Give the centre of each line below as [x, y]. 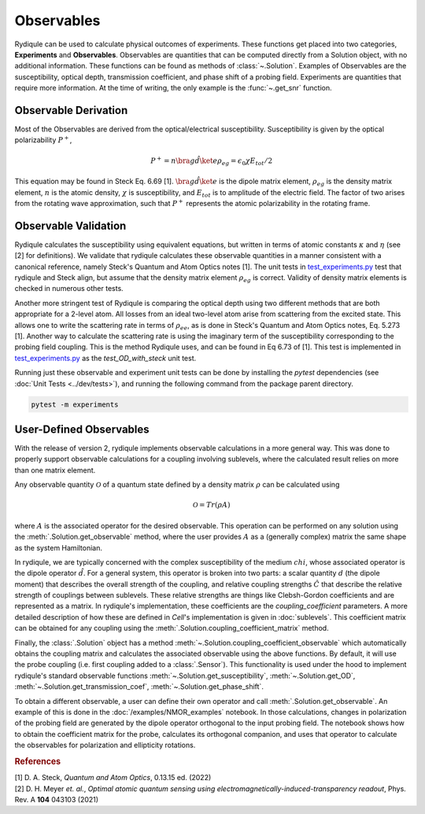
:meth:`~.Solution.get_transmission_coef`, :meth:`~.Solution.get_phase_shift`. [139, 687]
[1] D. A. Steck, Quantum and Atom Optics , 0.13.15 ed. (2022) [113, 778]
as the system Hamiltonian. [58, 547]
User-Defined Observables [82, 429]
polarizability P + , [43, 140]
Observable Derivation [71, 110]
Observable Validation [70, 225]
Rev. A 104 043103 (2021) [56, 799]
